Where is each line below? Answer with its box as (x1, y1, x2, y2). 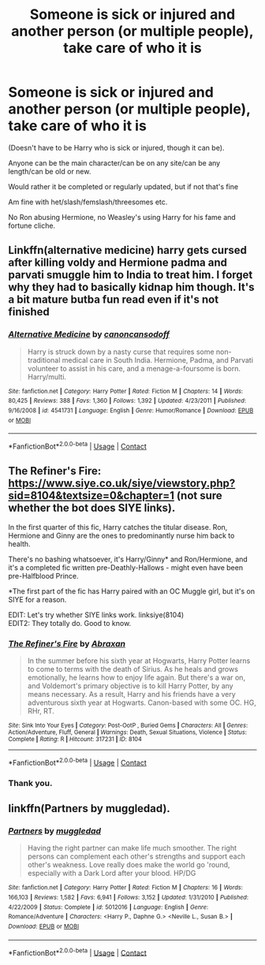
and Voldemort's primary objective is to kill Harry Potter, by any (27, 681, 234, 691)
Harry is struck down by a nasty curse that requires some (27, 347, 215, 356)
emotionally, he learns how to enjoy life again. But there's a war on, (27, 673, 246, 683)
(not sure (176, 489, 222, 502)
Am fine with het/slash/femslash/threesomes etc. (8, 197, 168, 207)
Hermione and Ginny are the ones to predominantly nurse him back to (8, 531, 235, 540)
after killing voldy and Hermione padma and (8, 256, 227, 270)
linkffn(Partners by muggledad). (8, 802, 171, 815)
